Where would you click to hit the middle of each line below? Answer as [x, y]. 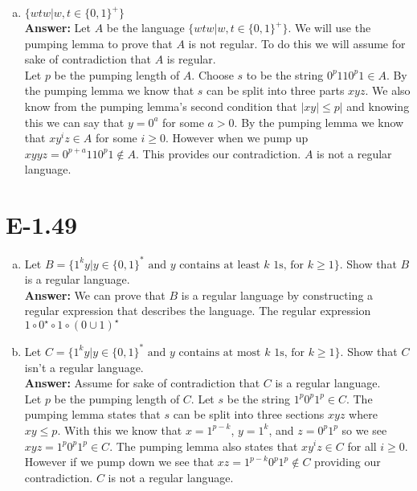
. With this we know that [120, 430]
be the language [145, 27]
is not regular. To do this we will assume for [297, 43]
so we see [364, 430]
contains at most [220, 352]
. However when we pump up [237, 138]
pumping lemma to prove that [98, 43]
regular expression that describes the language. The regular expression [198, 311]
